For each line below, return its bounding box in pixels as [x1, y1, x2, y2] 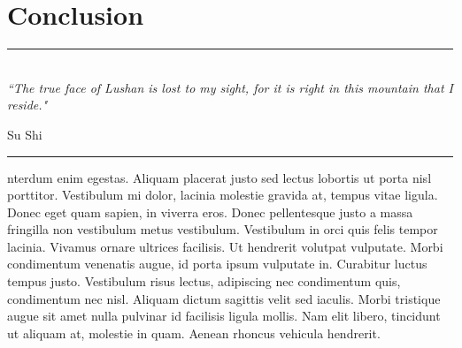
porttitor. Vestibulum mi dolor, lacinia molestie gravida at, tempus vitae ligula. [7, 185, 438, 204]
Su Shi [7, 125, 42, 143]
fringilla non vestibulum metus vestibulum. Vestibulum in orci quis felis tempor [7, 220, 438, 238]
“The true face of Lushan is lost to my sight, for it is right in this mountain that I [7, 78, 453, 96]
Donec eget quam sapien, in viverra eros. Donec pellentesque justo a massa [7, 202, 413, 221]
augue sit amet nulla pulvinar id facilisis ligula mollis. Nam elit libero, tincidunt [7, 306, 441, 325]
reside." [7, 95, 48, 114]
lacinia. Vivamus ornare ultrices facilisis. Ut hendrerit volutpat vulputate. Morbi [7, 237, 443, 255]
